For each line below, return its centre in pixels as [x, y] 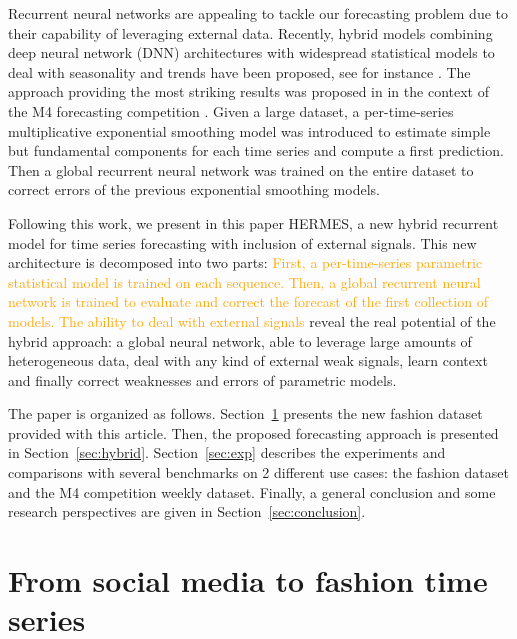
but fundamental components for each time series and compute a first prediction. [256, 150]
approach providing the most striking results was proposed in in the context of [248, 91]
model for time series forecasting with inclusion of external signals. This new [242, 242]
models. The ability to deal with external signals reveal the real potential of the [252, 320]
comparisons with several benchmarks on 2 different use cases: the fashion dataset [258, 472]
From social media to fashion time [248, 580]
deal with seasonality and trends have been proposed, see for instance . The [239, 71]
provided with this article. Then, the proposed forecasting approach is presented [253, 432]
